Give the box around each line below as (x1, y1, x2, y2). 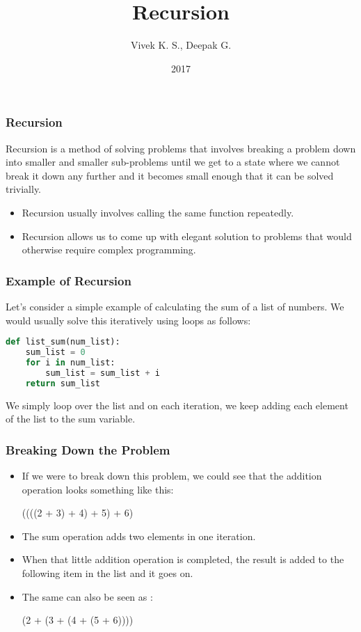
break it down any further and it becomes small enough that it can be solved (6, 168, 334, 182)
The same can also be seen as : (22, 589, 153, 603)
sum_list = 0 (25, 347, 86, 358)
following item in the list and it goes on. (22, 565, 193, 580)
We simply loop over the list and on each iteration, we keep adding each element (6, 397, 348, 412)
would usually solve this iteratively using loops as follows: (6, 313, 251, 327)
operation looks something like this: (22, 482, 174, 496)
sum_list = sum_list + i (45, 368, 160, 378)
